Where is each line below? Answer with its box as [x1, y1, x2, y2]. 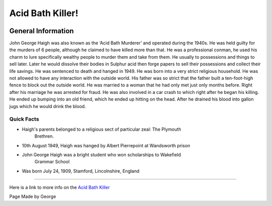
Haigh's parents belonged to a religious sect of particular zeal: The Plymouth [22, 126, 181, 132]
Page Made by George [9, 193, 56, 199]
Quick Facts [9, 116, 39, 123]
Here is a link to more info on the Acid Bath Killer [9, 184, 110, 190]
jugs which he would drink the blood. [9, 103, 86, 109]
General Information [9, 27, 74, 35]
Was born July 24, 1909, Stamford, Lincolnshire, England [22, 168, 140, 174]
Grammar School [34, 159, 70, 165]
